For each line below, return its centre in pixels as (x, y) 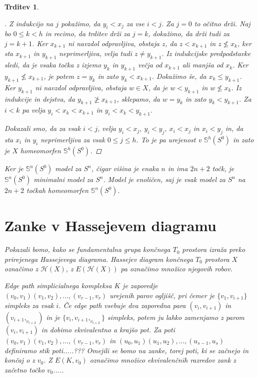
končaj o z (20, 360)
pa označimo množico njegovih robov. (177, 269)
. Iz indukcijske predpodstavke (206, 53)
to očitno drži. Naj (222, 23)
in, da (234, 128)
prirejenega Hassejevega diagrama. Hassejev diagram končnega (99, 259)
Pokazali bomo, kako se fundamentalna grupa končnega (87, 249)
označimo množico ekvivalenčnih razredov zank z (163, 360)
